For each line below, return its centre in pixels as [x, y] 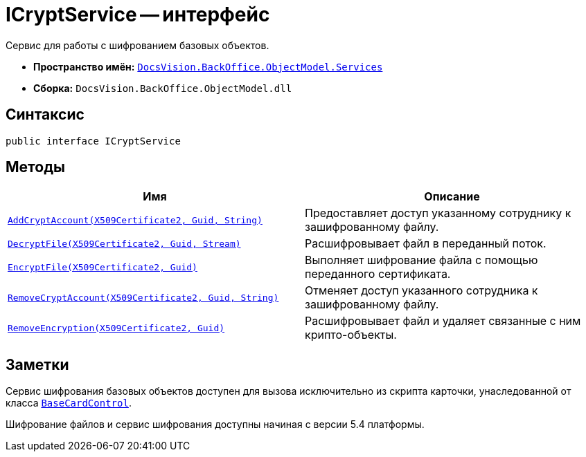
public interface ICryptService [93, 141]
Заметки [37, 364]
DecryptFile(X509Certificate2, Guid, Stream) [124, 243]
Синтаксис [45, 115]
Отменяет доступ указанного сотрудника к [421, 291]
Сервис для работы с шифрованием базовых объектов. [137, 45]
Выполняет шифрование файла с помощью [421, 260]
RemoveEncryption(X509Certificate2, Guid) [116, 328]
